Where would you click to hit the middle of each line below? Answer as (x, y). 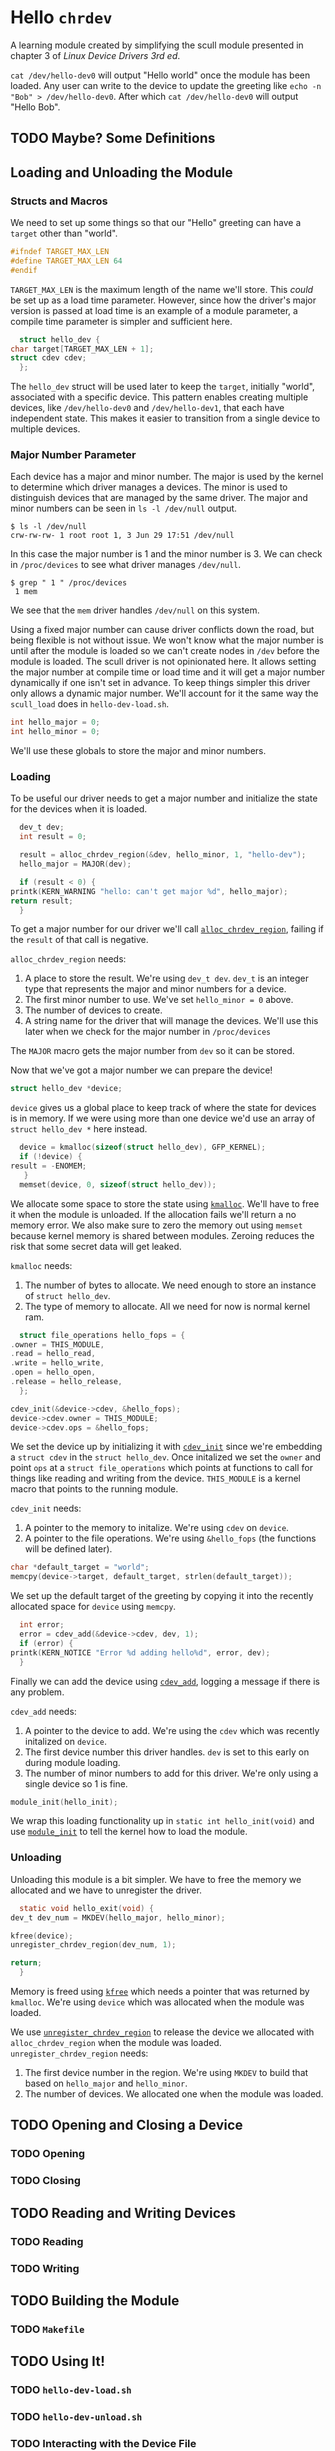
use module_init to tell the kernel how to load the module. (129, 1832)
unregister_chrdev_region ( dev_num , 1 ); (93, 1945)
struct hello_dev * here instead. (79, 1129)
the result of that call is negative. (79, 940)
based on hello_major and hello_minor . (106, 2083)
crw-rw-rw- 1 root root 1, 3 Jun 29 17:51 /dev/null (122, 536)
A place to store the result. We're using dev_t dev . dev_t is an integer (166, 978)
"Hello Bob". (35, 107)
